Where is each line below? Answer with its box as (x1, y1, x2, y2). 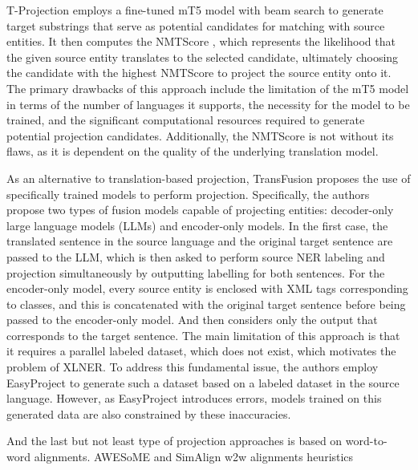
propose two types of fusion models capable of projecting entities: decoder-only (6, 201, 394, 218)
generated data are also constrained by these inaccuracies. (6, 405, 291, 422)
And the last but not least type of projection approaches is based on (6, 432, 343, 449)
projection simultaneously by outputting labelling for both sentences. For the (6, 264, 385, 281)
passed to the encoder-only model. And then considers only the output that (6, 311, 378, 328)
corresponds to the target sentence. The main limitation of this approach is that (6, 326, 400, 343)
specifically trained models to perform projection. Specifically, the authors (6, 185, 370, 202)
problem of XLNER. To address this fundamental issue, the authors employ (6, 359, 379, 375)
